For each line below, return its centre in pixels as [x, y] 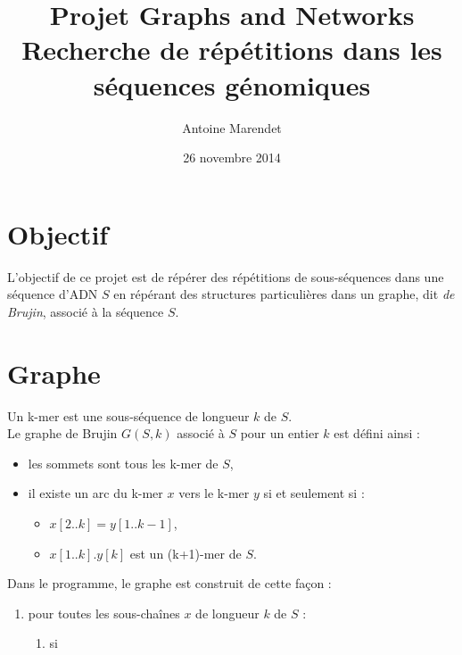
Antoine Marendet [232, 127]
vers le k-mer [214, 493]
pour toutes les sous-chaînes [104, 613]
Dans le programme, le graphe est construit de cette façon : [169, 583]
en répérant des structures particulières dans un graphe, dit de [284, 294]
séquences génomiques [232, 84]
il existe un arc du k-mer [95, 493]
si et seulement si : [314, 493]
